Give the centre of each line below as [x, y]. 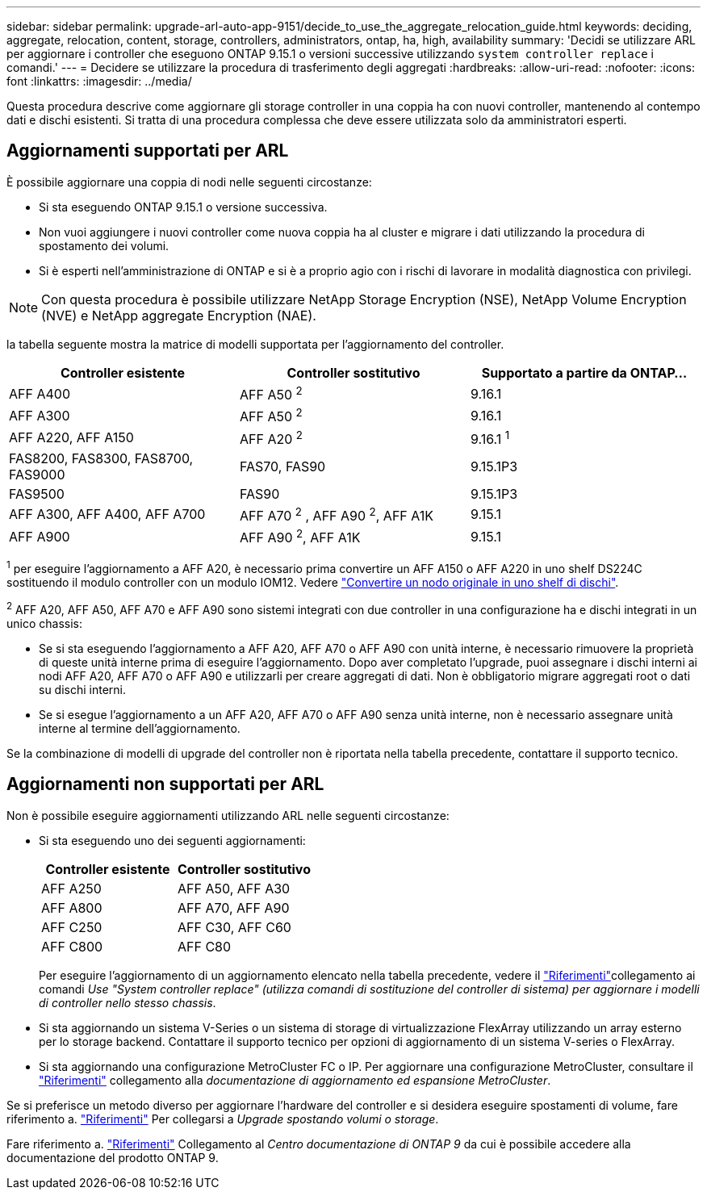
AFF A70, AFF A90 [233, 907]
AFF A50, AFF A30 [234, 888]
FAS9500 [37, 493]
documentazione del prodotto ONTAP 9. [113, 1157]
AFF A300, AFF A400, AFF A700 [107, 514]
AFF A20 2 [271, 437]
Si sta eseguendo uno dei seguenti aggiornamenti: [172, 840]
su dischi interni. [83, 689]
